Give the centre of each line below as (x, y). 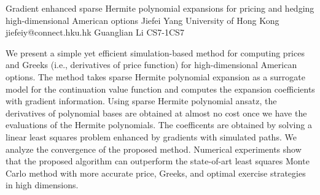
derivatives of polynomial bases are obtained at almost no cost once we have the (156, 113)
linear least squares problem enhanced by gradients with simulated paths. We (151, 136)
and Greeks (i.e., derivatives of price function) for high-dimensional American (151, 65)
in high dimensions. (42, 185)
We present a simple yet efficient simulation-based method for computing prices (155, 52)
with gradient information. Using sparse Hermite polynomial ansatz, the (141, 101)
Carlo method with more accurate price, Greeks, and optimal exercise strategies (156, 173)
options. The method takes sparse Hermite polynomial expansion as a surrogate (155, 76)
